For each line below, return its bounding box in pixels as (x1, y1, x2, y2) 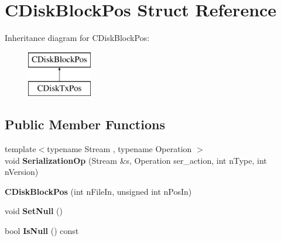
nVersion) (5, 166, 39, 178)
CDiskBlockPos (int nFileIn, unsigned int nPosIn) (5, 185, 192, 197)
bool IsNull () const (5, 225, 79, 237)
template (5, 143, 36, 155)
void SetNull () (5, 205, 63, 217)
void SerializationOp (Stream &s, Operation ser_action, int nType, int (5, 154, 267, 166)
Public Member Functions (5, 115, 165, 133)
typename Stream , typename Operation (47, 143, 192, 155)
